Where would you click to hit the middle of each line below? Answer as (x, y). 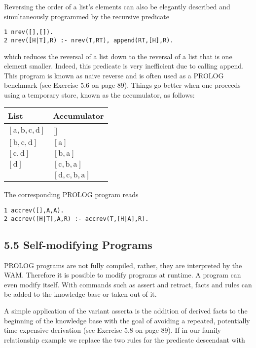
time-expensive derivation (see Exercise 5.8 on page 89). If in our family (112, 330)
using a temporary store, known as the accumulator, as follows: (99, 94)
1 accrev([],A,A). (34, 211)
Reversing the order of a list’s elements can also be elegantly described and (117, 6)
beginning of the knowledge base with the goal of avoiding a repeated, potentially (127, 320)
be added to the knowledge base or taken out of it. (80, 294)
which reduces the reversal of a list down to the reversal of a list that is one (118, 56)
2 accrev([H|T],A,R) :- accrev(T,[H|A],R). (76, 219)
